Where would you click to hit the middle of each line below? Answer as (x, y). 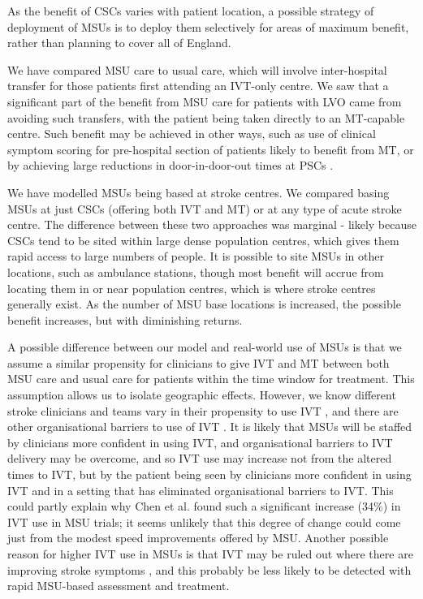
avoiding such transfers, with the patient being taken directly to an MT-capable (206, 117)
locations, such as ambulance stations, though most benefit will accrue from (196, 271)
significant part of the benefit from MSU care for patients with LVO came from (205, 101)
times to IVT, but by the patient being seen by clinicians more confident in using (209, 474)
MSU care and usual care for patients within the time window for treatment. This (211, 379)
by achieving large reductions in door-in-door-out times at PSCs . (170, 165)
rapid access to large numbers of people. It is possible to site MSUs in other (196, 256)
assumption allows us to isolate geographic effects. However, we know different (202, 395)
